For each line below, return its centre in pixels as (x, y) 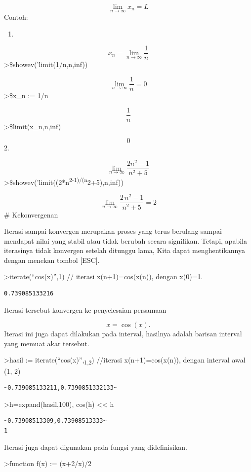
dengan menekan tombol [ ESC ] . (52, 260)
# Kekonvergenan (31, 214)
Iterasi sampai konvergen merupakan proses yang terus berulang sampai (113, 231)
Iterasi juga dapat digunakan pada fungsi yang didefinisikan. (96, 447)
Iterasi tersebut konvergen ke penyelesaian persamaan (85, 309)
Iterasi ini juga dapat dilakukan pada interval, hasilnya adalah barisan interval (123, 334)
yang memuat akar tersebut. (47, 343)
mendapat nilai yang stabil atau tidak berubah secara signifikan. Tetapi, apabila (125, 240)
